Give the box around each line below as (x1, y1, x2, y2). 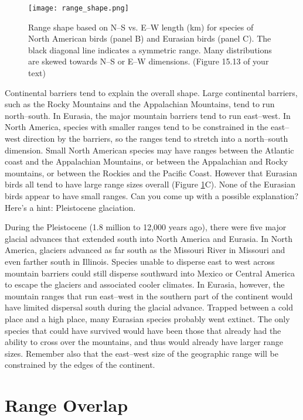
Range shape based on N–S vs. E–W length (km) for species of (28, 21, 254, 33)
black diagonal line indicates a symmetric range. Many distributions (28, 43, 272, 56)
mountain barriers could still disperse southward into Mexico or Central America (5, 267, 295, 279)
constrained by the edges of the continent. (5, 358, 155, 371)
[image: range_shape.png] (28, 4, 129, 12)
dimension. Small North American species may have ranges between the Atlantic (5, 144, 294, 156)
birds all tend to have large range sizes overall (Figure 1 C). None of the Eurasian (5, 178, 295, 190)
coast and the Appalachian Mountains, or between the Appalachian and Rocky (5, 155, 288, 168)
